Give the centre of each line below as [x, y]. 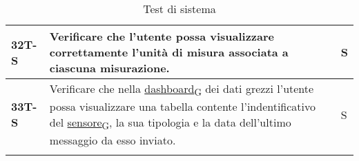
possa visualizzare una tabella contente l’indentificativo [183, 107]
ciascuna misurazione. [109, 68]
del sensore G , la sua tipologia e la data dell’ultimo [170, 124]
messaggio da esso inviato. [113, 140]
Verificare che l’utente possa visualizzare [162, 36]
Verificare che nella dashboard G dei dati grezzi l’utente [182, 90]
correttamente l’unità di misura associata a [169, 52]
